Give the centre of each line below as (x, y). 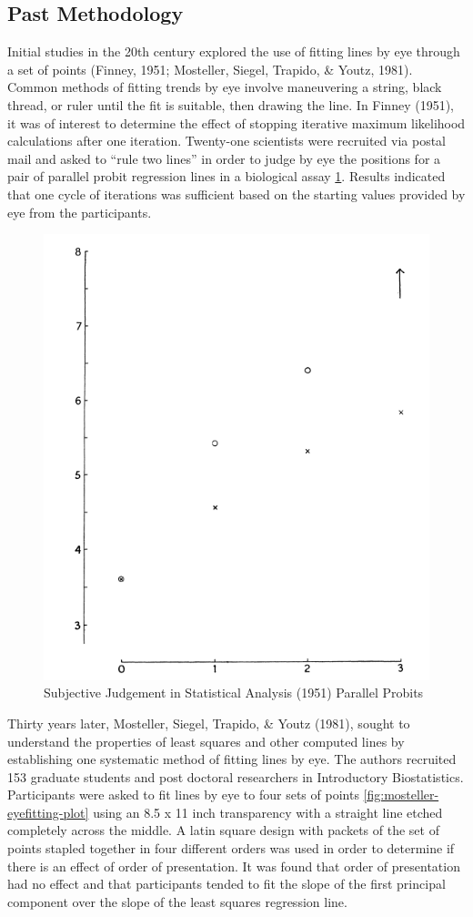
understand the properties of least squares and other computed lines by (206, 741)
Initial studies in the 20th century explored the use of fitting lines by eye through (234, 51)
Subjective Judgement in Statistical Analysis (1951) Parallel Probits (234, 693)
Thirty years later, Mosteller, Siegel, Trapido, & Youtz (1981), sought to (209, 723)
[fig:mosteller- (401, 795)
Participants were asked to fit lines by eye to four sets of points (183, 795)
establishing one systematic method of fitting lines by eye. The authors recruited (232, 759)
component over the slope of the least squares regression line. (177, 901)
